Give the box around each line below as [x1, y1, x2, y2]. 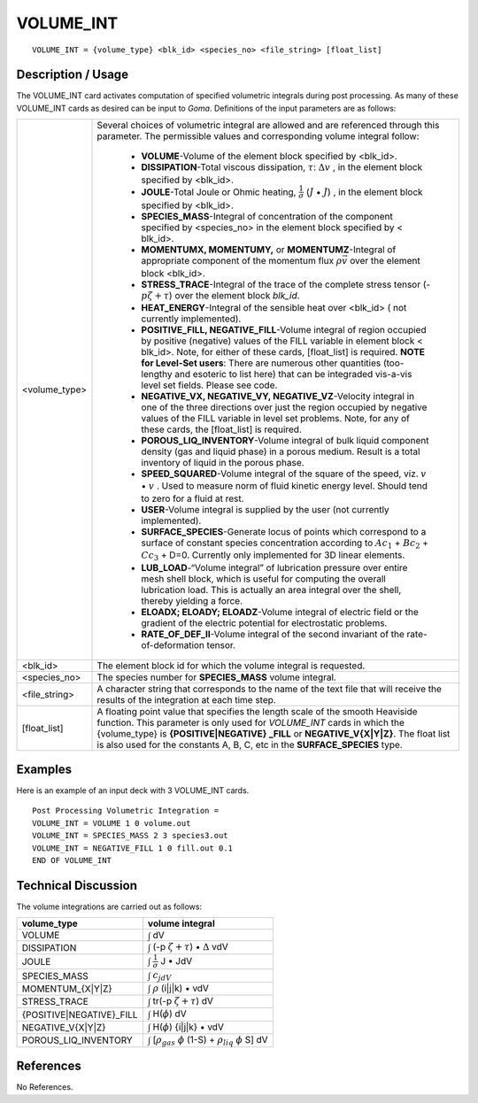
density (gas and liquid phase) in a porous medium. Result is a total [141, 445, 420, 458]
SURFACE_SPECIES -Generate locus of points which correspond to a [141, 525, 427, 537]
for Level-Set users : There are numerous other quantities [141, 357, 382, 369]
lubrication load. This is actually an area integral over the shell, [141, 583, 402, 596]
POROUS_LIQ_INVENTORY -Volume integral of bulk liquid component [141, 435, 429, 446]
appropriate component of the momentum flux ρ [141, 255, 343, 267]
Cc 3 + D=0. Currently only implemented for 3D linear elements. [141, 549, 405, 563]
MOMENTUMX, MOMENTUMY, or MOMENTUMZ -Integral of [141, 243, 397, 256]
